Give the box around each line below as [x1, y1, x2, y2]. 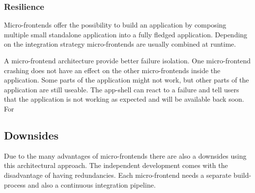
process [4, 179, 26, 190]
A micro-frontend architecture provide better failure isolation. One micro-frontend [4, 55, 251, 65]
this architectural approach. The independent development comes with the [4, 160, 228, 170]
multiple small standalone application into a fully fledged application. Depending [4, 29, 248, 39]
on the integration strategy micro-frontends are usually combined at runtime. [4, 39, 236, 49]
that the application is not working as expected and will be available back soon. [4, 94, 244, 104]
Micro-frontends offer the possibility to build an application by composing [4, 20, 227, 30]
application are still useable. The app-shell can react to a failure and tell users [4, 84, 239, 94]
